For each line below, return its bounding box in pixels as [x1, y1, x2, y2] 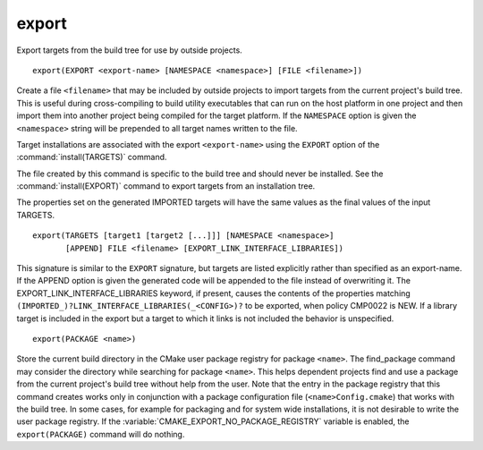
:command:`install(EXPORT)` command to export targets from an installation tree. [16, 181, 316, 191]
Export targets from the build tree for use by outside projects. [16, 45, 243, 55]
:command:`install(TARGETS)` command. [16, 152, 167, 163]
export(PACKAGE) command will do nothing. [16, 429, 185, 439]
